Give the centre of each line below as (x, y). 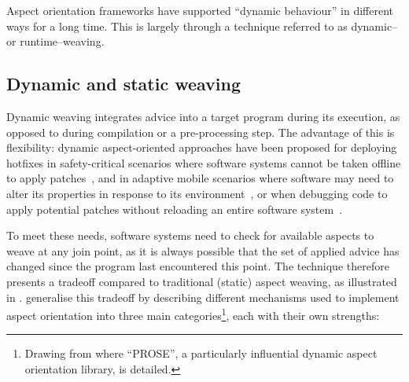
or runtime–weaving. (55, 41)
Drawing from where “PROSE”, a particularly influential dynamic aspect (201, 353)
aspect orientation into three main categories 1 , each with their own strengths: (193, 314)
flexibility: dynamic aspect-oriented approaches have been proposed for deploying (202, 147)
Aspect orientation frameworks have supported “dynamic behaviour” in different (200, 10)
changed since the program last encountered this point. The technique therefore (198, 266)
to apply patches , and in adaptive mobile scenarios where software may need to (200, 178)
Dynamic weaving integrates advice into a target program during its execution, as (203, 116)
